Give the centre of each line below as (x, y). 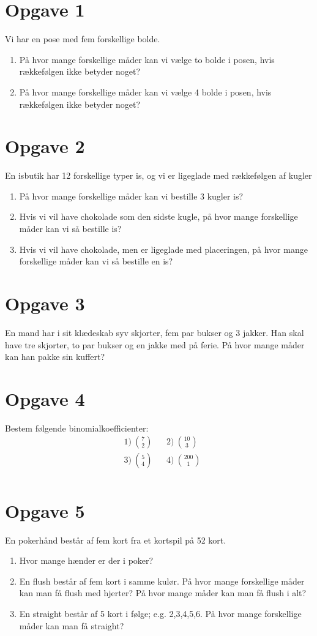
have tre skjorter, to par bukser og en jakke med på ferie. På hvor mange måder (155, 344)
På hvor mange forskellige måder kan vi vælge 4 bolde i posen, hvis (145, 92)
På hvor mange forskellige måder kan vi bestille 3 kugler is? (131, 196)
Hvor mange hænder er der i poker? (86, 560)
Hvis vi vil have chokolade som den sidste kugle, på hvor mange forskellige (158, 216)
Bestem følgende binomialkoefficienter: (77, 428)
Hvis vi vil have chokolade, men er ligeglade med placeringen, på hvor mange (163, 249)
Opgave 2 (45, 146)
